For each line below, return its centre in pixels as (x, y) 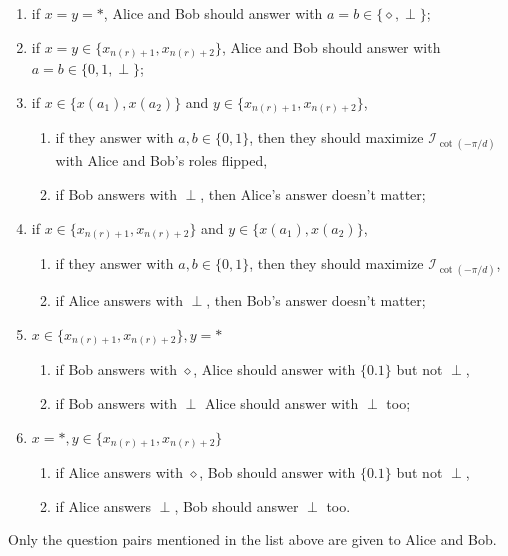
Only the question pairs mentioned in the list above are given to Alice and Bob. (252, 539)
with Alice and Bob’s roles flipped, (161, 160)
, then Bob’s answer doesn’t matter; (316, 300)
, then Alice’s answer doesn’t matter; (313, 194)
